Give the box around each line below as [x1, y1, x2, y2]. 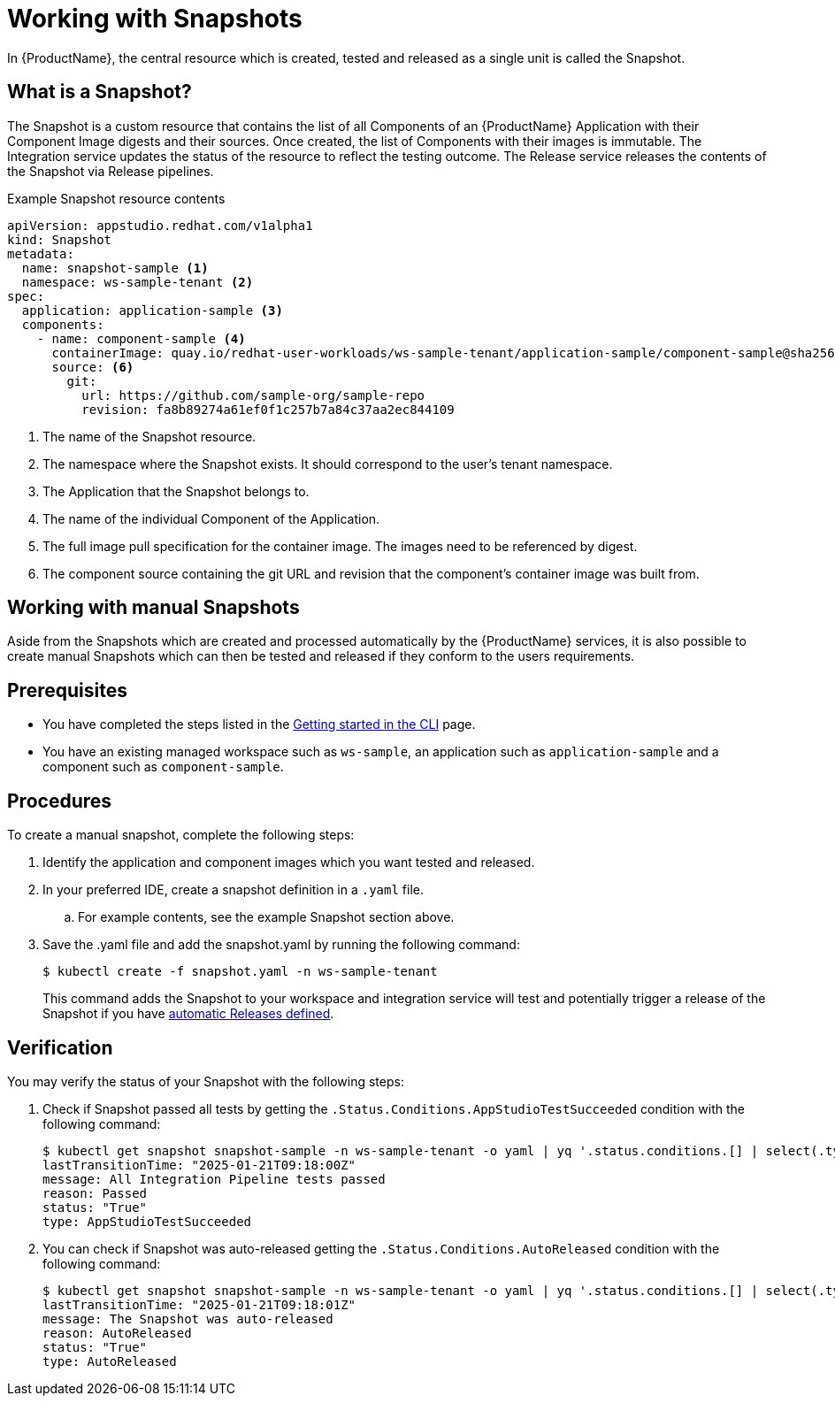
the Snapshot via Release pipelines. [7, 163, 214, 179]
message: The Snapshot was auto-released [42, 1311, 333, 1326]
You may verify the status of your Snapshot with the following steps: [7, 1073, 404, 1089]
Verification [7, 1036, 113, 1059]
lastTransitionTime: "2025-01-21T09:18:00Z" [42, 1157, 356, 1172]
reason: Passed [42, 1185, 148, 1200]
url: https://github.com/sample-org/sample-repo [81, 387, 425, 402]
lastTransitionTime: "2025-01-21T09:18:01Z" [42, 1297, 356, 1312]
